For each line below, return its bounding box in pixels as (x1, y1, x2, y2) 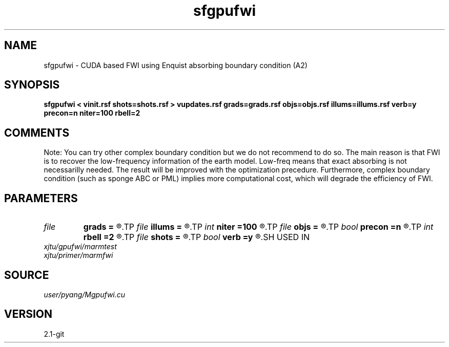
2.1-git (44, 329, 65, 338)
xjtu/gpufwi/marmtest (44, 242, 117, 251)
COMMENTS (4, 126, 70, 139)
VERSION (4, 308, 53, 321)
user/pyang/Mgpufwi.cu (44, 290, 126, 299)
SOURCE (4, 268, 49, 281)
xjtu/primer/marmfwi (44, 251, 113, 260)
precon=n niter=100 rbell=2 (44, 109, 140, 118)
